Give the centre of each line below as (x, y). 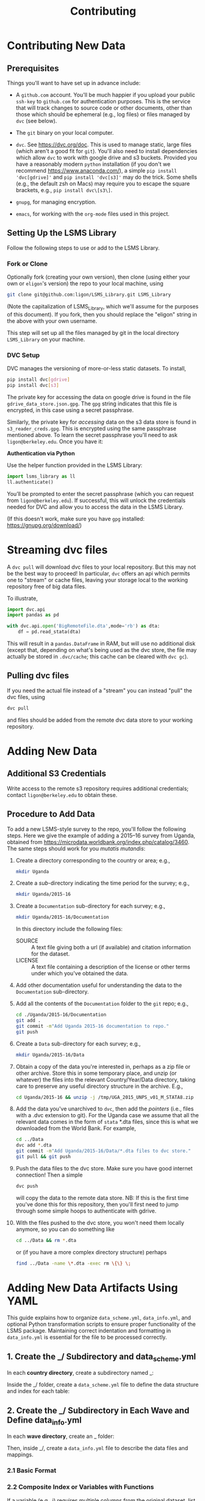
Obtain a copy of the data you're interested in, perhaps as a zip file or (103, 1066)
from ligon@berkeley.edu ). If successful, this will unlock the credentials (96, 500)
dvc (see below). (36, 121)
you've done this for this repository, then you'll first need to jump (97, 1204)
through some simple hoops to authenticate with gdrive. (86, 1211)
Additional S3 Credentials (56, 773)
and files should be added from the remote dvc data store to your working (100, 720)
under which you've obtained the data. (80, 973)
